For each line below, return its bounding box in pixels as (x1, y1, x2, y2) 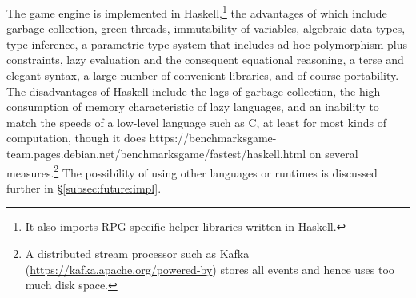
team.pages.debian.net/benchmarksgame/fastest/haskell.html (6, 145, 306, 161)
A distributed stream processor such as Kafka (25, 245, 250, 262)
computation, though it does (6, 129, 146, 146)
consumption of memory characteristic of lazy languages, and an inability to (6, 98, 379, 115)
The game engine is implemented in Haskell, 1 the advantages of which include (6, 2, 387, 21)
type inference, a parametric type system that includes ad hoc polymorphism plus (6, 35, 408, 52)
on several (309, 145, 358, 161)
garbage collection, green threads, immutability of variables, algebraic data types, (6, 20, 406, 37)
